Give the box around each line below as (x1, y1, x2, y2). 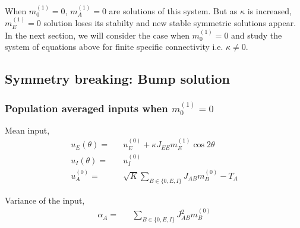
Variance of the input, (5, 194, 85, 206)
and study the (231, 28, 282, 41)
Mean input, (5, 123, 50, 136)
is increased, (247, 4, 292, 17)
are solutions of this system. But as (109, 4, 238, 17)
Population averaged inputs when (5, 100, 168, 115)
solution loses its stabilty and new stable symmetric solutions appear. (43, 17, 296, 29)
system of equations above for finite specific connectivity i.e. (5, 40, 223, 53)
